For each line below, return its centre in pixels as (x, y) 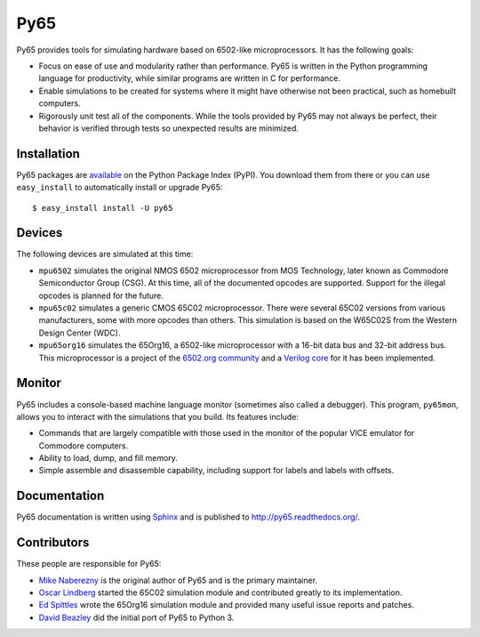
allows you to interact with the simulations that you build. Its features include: (158, 416)
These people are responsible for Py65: (89, 564)
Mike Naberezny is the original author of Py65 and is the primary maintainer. (178, 580)
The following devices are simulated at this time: (105, 254)
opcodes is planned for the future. (101, 295)
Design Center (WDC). (80, 333)
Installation (48, 153)
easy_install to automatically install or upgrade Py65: (120, 188)
